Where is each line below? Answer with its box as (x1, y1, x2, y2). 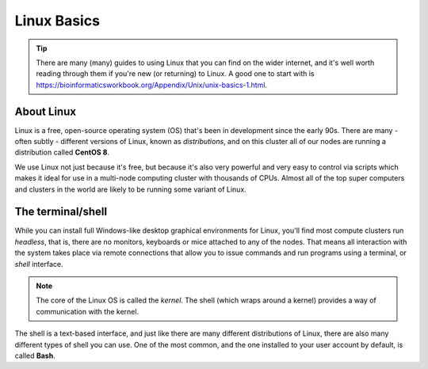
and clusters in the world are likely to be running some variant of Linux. (14, 184, 247, 194)
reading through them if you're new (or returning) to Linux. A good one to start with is (36, 69, 315, 78)
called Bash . (14, 351, 55, 360)
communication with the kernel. (36, 306, 139, 316)
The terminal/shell (14, 205, 107, 219)
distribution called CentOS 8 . (14, 147, 110, 158)
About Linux (14, 105, 77, 118)
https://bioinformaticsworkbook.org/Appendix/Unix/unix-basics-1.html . (36, 80, 268, 89)
